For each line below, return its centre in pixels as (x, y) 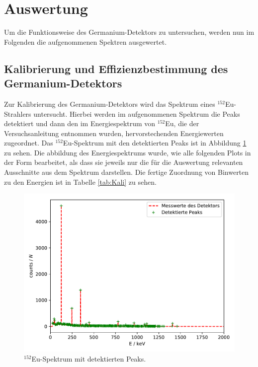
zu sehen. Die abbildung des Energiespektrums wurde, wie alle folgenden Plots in (128, 152)
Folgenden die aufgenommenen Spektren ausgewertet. (86, 41)
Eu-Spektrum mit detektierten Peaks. (89, 358)
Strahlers (18, 113)
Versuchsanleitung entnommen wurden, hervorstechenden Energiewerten (114, 133)
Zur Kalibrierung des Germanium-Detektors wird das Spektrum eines (110, 104)
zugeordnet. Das (29, 143)
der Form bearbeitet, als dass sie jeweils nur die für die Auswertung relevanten (124, 162)
